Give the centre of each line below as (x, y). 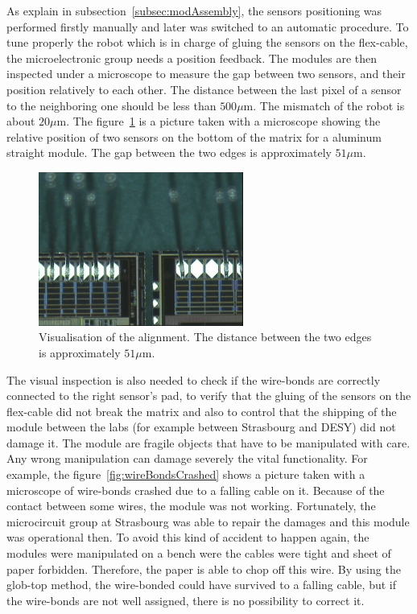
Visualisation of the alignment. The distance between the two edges (205, 337)
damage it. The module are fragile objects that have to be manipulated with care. (208, 442)
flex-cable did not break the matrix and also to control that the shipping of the (202, 411)
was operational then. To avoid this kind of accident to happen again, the (188, 537)
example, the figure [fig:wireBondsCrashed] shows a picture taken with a (186, 474)
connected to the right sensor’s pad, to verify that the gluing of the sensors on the (209, 396)
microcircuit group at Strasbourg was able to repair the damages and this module (208, 521)
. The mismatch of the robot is (329, 105)
